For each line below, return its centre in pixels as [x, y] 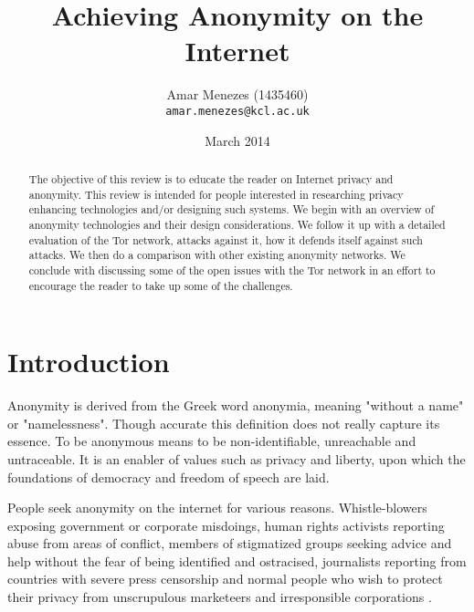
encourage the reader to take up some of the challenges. [161, 285]
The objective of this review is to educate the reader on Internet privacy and [211, 178]
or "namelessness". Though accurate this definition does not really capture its [224, 423]
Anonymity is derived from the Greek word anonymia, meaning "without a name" [236, 405]
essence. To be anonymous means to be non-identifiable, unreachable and [212, 441]
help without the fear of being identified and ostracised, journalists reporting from [237, 560]
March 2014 [237, 140]
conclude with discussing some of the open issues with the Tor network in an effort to [232, 270]
